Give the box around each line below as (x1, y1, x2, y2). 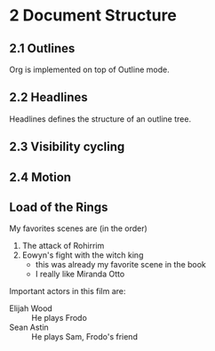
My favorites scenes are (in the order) (9, 223, 148, 234)
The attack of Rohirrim (21, 241, 105, 251)
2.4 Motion (9, 170, 72, 185)
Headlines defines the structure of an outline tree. (9, 113, 192, 124)
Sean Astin (9, 322, 49, 333)
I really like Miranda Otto (35, 268, 125, 280)
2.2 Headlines (9, 90, 89, 105)
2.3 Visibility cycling (9, 140, 125, 155)
